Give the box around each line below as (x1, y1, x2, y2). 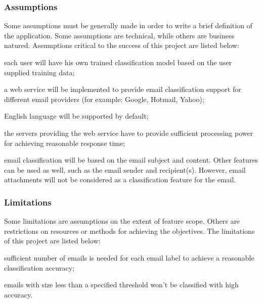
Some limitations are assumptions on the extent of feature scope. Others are (4, 216, 240, 226)
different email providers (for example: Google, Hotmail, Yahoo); (4, 93, 204, 104)
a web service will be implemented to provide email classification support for (4, 84, 241, 94)
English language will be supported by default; (4, 111, 149, 121)
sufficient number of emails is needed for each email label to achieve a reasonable (4, 252, 254, 263)
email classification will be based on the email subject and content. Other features (4, 155, 258, 165)
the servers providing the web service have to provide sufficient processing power (4, 127, 253, 138)
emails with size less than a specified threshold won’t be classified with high (4, 279, 239, 290)
